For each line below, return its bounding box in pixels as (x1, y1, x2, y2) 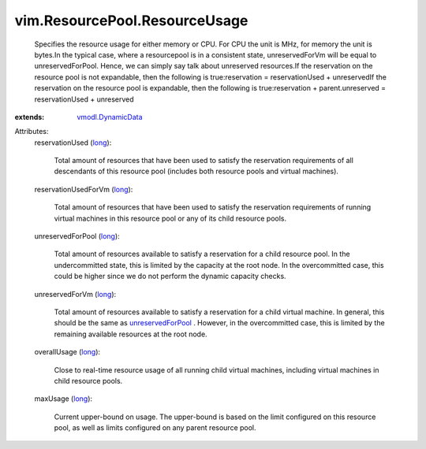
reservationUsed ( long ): (34, 138, 112, 147)
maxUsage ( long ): (34, 394, 93, 403)
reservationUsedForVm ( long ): (34, 184, 133, 194)
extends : (14, 112, 45, 121)
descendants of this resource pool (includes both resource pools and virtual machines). (54, 166, 339, 176)
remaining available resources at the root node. (54, 329, 208, 339)
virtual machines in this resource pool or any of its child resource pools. (54, 213, 287, 223)
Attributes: (14, 127, 49, 136)
